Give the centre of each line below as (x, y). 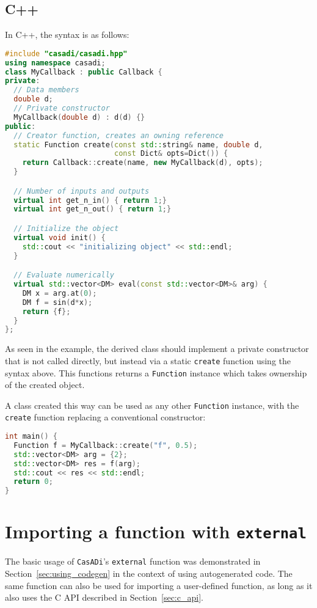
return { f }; (46, 311)
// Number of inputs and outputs (82, 191)
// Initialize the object (66, 228)
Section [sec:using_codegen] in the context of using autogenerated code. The (149, 573)
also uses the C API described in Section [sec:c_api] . (104, 597)
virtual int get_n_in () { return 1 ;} (90, 200)
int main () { (31, 437)
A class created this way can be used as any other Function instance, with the (152, 405)
